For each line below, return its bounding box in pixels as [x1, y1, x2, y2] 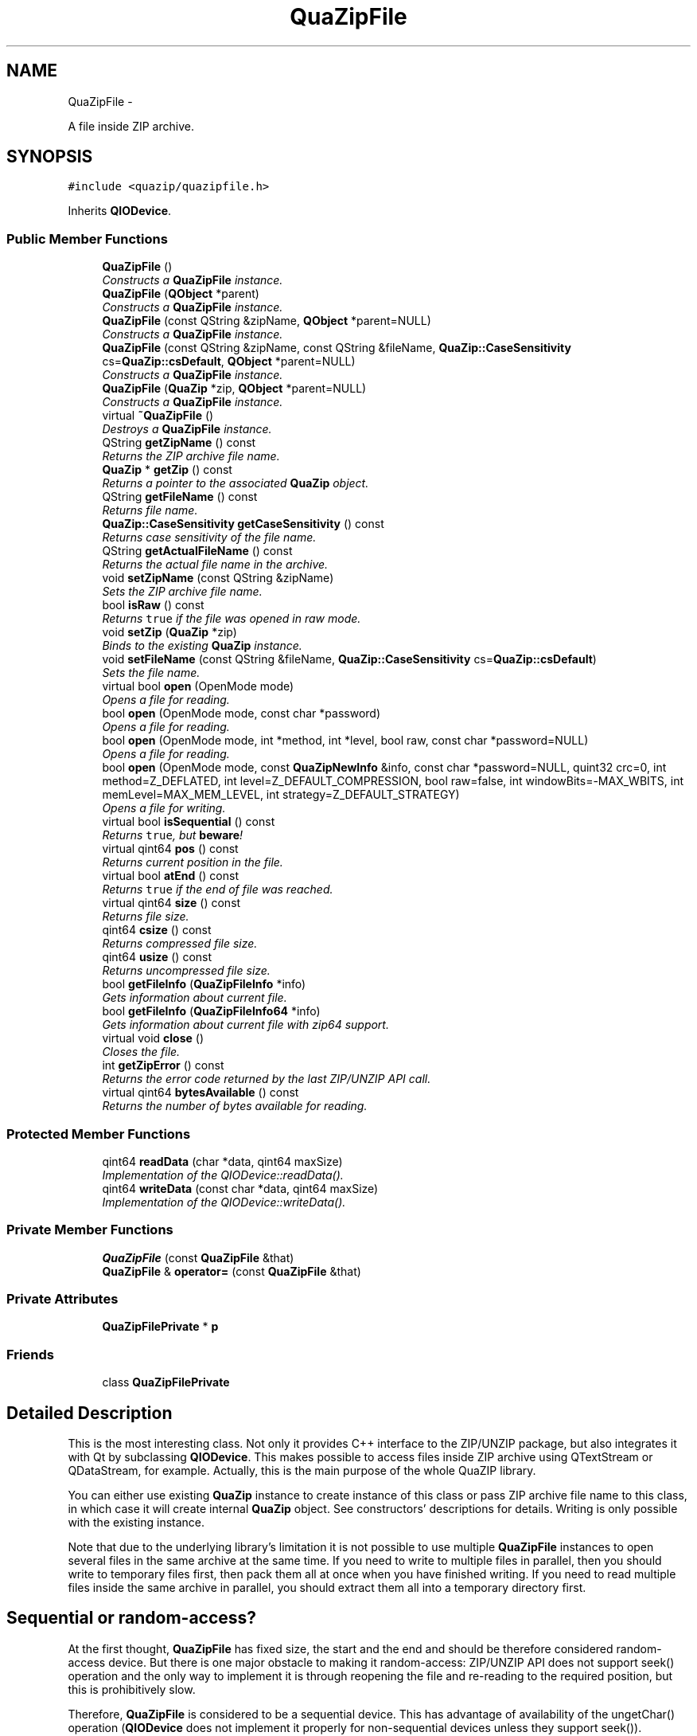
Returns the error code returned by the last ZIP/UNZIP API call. [102, 1072, 431, 1086]
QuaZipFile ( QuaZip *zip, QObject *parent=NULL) [102, 381, 367, 396]
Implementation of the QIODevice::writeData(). [102, 1194, 346, 1209]
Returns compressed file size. [102, 936, 258, 951]
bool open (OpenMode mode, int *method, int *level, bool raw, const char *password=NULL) [102, 733, 589, 748]
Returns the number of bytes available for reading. [102, 1099, 368, 1113]
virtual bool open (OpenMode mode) [102, 679, 294, 694]
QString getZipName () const [102, 436, 256, 450]
